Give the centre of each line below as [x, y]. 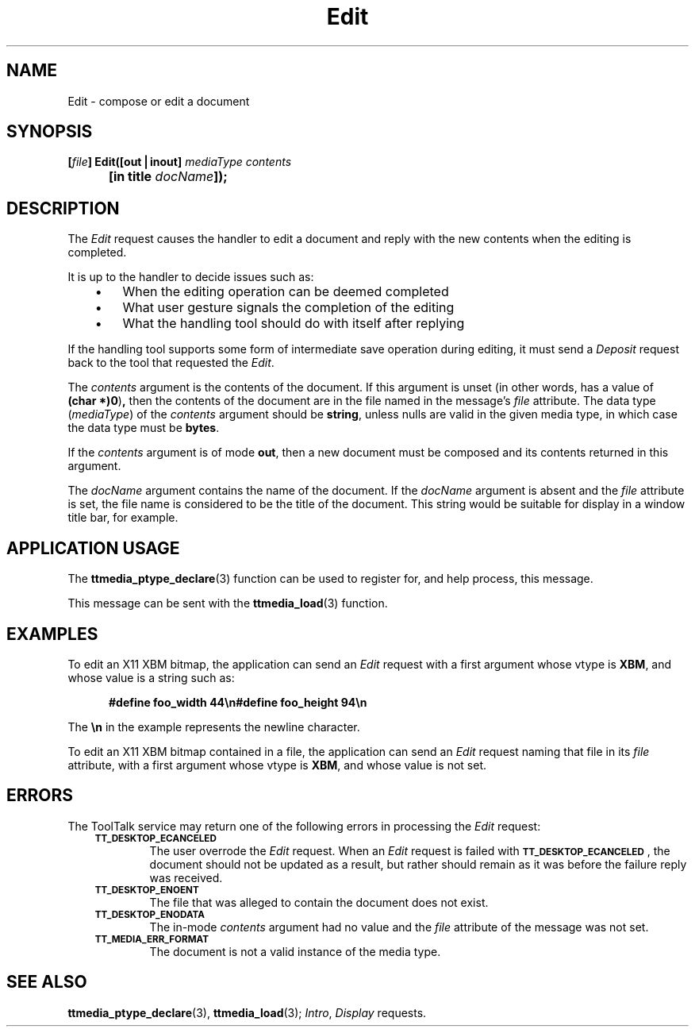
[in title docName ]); [168, 177]
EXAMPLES [52, 634]
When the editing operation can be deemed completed [286, 292]
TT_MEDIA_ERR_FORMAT [152, 939]
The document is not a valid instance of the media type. [295, 951]
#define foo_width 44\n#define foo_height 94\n [238, 702]
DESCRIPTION [63, 208]
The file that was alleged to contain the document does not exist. [319, 902]
